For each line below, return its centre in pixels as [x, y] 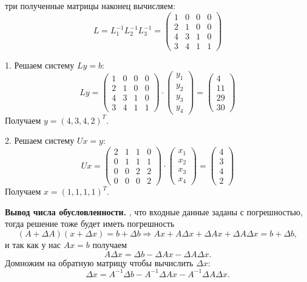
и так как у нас [33, 244]
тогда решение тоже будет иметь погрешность [90, 223]
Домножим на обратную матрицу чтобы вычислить [99, 262]
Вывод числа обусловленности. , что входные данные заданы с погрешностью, [154, 211]
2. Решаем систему [40, 140]
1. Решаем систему [40, 65]
